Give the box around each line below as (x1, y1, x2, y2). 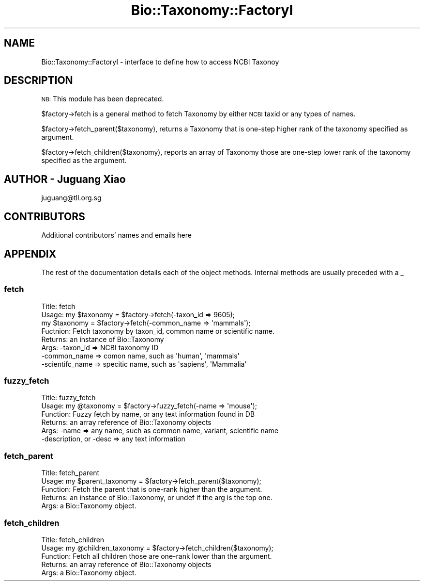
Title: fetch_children (41, 535, 105, 544)
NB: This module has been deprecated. (41, 95, 164, 103)
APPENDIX (4, 247, 57, 260)
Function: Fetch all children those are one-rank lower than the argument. (41, 552, 272, 560)
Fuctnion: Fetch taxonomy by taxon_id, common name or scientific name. (41, 326, 274, 335)
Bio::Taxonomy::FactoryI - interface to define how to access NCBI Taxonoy (41, 57, 279, 66)
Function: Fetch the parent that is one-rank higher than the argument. (41, 485, 262, 494)
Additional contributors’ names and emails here (41, 231, 192, 240)
